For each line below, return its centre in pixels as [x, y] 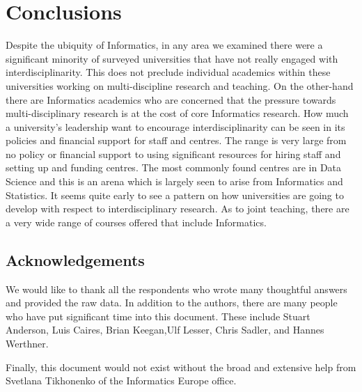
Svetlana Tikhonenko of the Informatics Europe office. [121, 381]
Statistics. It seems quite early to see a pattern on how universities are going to [175, 195]
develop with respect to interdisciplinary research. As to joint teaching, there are [178, 209]
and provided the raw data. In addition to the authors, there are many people [172, 303]
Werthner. [27, 344]
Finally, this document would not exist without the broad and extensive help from [181, 367]
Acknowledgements [75, 259]
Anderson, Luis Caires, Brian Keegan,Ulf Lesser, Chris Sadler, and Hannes [165, 330]
